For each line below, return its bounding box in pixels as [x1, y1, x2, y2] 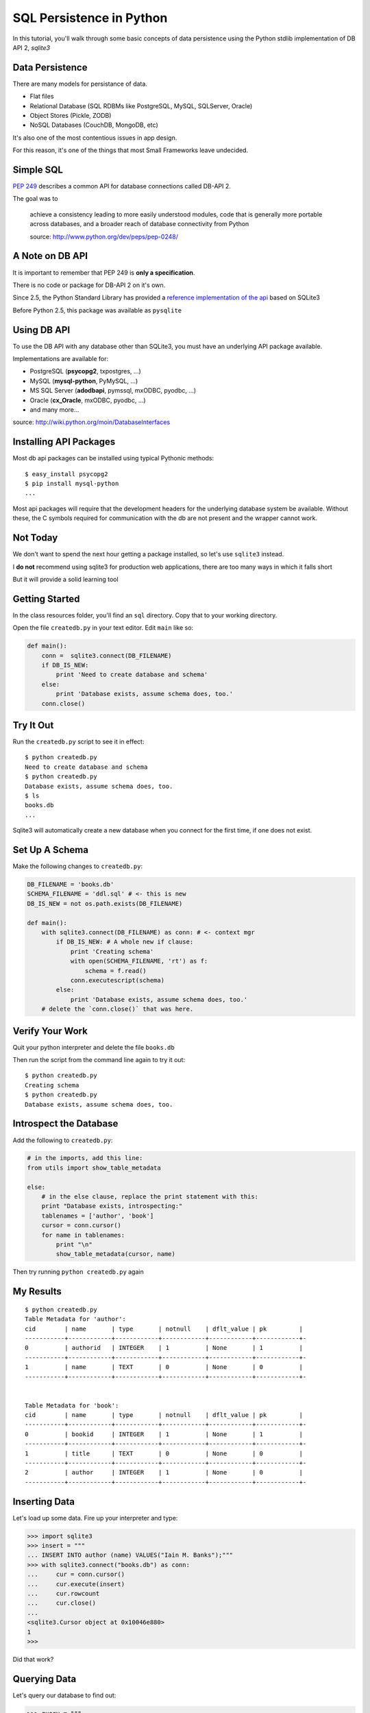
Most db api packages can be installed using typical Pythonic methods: [12, 454, 214, 463]
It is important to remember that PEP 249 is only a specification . [12, 268, 195, 277]
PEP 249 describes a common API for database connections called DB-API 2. [12, 182, 231, 190]
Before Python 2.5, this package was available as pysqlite [12, 306, 182, 315]
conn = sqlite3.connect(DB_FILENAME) [41, 652, 172, 659]
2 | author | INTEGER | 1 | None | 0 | [25, 1468, 304, 1477]
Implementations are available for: [12, 355, 109, 363]
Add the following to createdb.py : [12, 1136, 113, 1144]
